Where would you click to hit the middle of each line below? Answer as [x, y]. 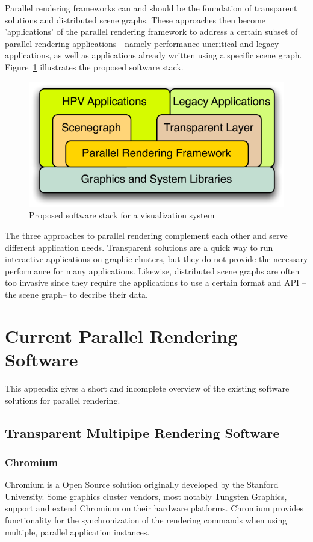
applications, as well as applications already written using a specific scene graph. [153, 55]
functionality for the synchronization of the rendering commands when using [146, 519]
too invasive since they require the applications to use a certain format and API [152, 282]
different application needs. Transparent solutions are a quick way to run [139, 247]
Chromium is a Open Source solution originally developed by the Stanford [142, 485]
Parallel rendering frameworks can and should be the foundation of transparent [151, 8]
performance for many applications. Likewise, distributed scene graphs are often [152, 270]
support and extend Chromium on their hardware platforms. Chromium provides [154, 508]
